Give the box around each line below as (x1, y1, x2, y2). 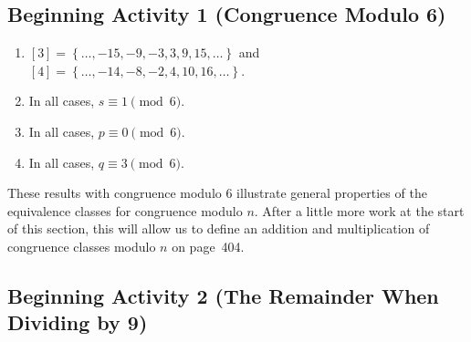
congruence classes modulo (7, 236, 156, 255)
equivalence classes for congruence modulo (7, 201, 243, 220)
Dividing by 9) (7, 308, 148, 337)
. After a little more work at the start (254, 201, 465, 220)
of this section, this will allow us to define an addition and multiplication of (7, 219, 430, 238)
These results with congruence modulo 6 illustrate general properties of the (7, 183, 427, 202)
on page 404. (172, 236, 245, 255)
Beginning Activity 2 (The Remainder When (7, 281, 439, 309)
